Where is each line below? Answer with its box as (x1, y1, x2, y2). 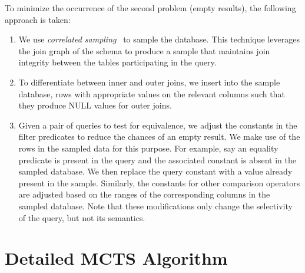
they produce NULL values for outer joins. (18, 99, 172, 111)
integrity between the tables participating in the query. (18, 56, 217, 68)
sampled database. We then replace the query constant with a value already (18, 165, 293, 177)
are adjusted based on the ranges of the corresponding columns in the (18, 188, 270, 200)
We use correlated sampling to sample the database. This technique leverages (18, 33, 300, 45)
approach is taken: (5, 13, 71, 25)
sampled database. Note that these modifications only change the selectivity (18, 199, 293, 212)
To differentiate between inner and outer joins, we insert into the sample (18, 75, 280, 88)
